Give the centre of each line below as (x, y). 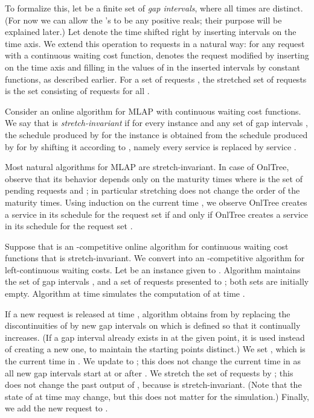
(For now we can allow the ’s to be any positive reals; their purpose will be (143, 20)
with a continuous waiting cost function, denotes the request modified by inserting (157, 55)
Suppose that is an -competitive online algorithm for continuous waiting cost (147, 246)
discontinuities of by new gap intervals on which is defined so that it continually (153, 325)
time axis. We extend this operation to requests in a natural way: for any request (155, 43)
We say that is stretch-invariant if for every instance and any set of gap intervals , (156, 123)
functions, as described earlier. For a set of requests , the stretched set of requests (156, 79)
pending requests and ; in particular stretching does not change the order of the (152, 190)
